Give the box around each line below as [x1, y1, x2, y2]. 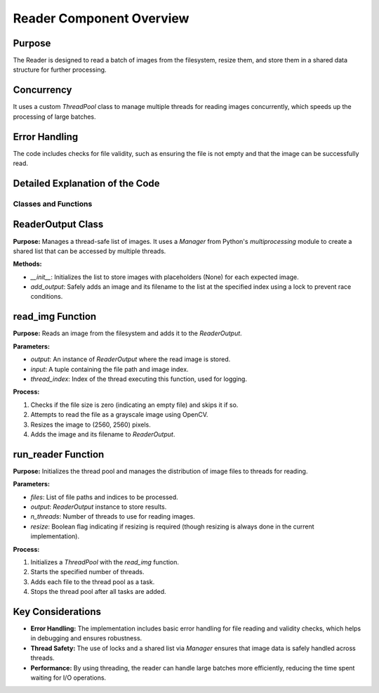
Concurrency [13, 84, 72, 96]
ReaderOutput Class [13, 219, 104, 231]
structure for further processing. [13, 65, 107, 74]
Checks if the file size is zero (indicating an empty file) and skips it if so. [30, 401, 239, 409]
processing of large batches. [13, 112, 96, 121]
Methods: [13, 260, 42, 268]
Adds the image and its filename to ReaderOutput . [30, 429, 175, 439]
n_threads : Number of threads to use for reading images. [30, 512, 196, 521]
